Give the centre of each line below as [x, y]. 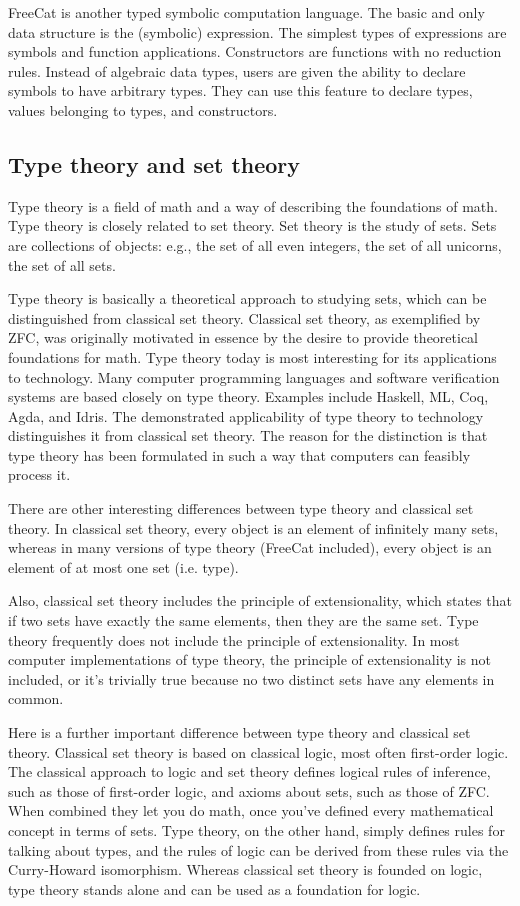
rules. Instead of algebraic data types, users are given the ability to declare [237, 70]
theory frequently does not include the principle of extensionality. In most [234, 639]
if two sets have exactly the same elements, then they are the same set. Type [243, 620]
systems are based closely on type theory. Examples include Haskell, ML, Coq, [248, 396]
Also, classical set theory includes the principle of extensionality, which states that [260, 600]
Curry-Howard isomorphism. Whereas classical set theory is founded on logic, [245, 869]
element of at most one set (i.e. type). [123, 566]
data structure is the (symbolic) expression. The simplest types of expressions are [257, 31]
